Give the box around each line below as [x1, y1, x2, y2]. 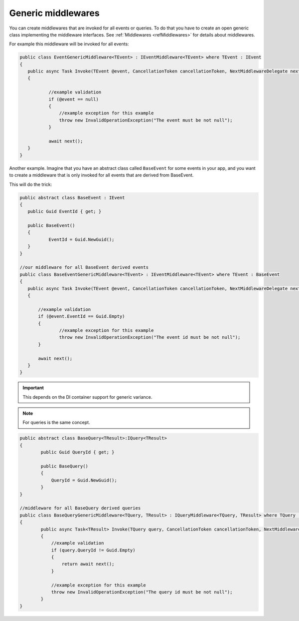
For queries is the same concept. [22, 420, 90, 426]
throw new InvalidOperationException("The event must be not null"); [59, 117, 233, 123]
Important [22, 385, 44, 391]
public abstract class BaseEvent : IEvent [19, 195, 125, 200]
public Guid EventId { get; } [27, 209, 102, 214]
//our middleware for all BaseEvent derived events [19, 265, 149, 270]
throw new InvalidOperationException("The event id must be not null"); [59, 335, 241, 340]
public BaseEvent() [27, 223, 75, 228]
